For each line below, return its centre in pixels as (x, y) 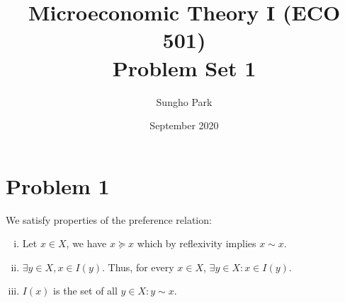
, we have (86, 243)
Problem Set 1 (184, 67)
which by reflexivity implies (197, 243)
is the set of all (85, 291)
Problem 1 (58, 185)
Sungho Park (184, 101)
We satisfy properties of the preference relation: (109, 219)
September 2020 (184, 125)
